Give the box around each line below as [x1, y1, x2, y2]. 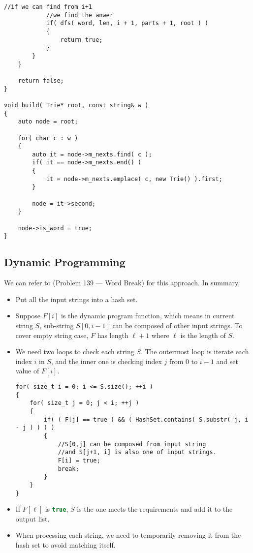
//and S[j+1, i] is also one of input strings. [58, 449, 217, 456]
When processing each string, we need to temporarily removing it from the [15, 530, 241, 540]
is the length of [180, 330, 226, 340]
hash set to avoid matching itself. [15, 540, 116, 550]
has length [97, 330, 128, 340]
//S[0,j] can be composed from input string [58, 440, 206, 448]
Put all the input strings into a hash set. [15, 294, 138, 304]
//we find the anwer [46, 11, 113, 19]
